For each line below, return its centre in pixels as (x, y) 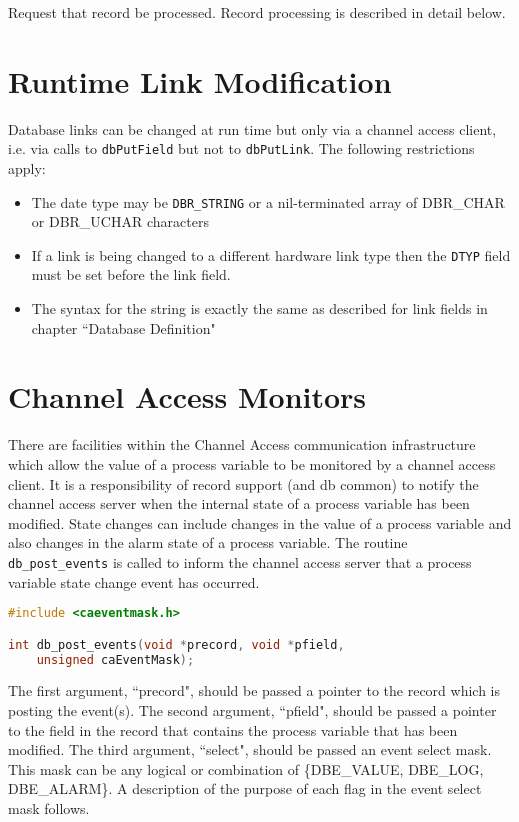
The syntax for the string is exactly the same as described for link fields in (259, 308)
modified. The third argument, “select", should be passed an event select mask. (250, 749)
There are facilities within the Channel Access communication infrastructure (242, 444)
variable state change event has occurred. (134, 581)
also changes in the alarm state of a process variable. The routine (208, 542)
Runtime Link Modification (200, 80)
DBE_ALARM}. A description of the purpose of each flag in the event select (245, 788)
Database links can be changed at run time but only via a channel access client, (252, 128)
